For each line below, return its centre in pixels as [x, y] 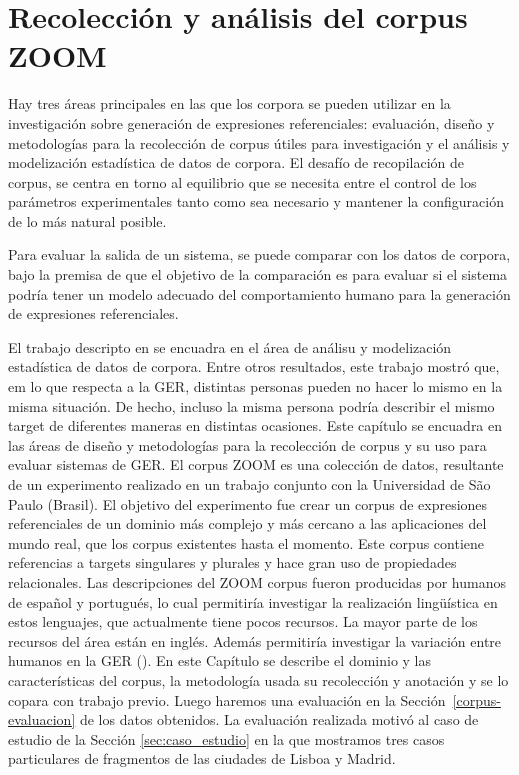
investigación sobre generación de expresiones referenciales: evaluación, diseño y [251, 122]
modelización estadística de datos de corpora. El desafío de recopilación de [236, 162]
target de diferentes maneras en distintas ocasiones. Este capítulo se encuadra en [255, 425]
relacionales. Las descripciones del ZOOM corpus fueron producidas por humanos [257, 581]
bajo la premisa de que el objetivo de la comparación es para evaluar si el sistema [258, 274]
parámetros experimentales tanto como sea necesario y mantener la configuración [256, 201]
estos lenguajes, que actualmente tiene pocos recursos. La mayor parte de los [243, 621]
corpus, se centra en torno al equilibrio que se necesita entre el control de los [242, 181]
